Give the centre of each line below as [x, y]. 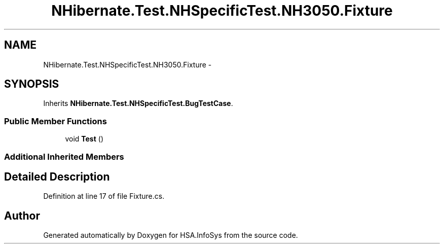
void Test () [84, 139]
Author [22, 216]
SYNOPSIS [32, 84]
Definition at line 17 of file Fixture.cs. [104, 196]
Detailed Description [57, 176]
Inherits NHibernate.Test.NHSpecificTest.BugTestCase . [138, 103]
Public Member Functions [55, 121]
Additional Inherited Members [64, 156]
